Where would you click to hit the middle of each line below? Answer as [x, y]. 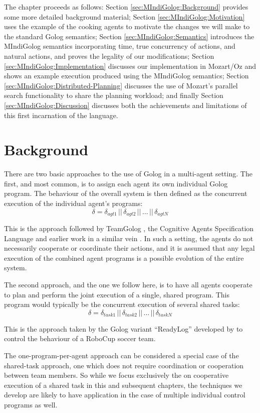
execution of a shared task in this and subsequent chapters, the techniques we [123, 385]
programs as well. [31, 404]
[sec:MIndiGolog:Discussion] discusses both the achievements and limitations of [125, 105]
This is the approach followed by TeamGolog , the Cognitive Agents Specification [129, 228]
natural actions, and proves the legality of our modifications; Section [109, 56]
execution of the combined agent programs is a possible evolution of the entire [124, 257]
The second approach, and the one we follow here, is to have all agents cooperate [128, 285]
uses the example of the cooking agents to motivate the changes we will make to [127, 26]
